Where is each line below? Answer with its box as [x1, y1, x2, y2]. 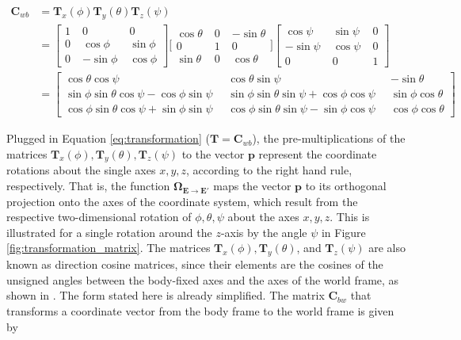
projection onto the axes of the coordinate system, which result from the [6, 193, 358, 209]
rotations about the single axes [6, 162, 156, 178]
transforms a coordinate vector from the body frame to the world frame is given [6, 303, 394, 319]
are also [368, 239, 406, 256]
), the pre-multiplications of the [252, 130, 406, 147]
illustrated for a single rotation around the [6, 223, 212, 240]
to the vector [181, 145, 245, 162]
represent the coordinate [258, 145, 377, 162]
